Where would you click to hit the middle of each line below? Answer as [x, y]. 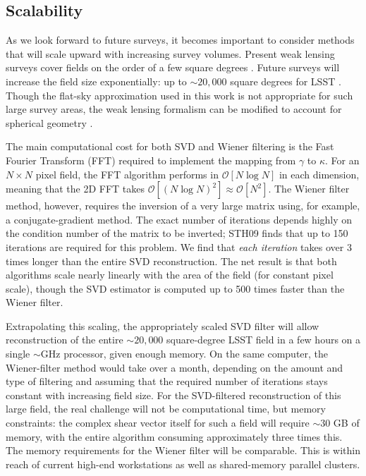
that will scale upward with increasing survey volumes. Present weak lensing [170, 53]
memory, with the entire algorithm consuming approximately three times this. [174, 436]
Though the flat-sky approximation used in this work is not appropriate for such [179, 95]
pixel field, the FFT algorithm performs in [127, 174]
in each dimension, [319, 174]
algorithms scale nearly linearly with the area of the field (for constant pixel [170, 275]
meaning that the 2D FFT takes [75, 189]
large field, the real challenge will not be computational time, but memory [166, 409]
